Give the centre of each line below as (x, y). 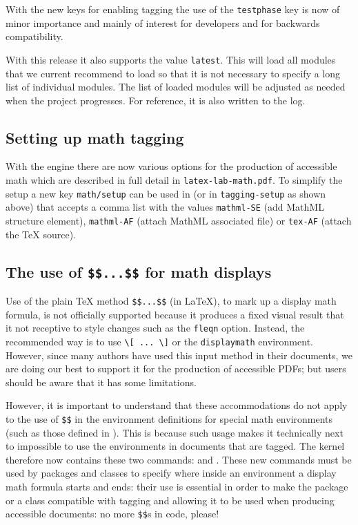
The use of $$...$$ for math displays (139, 271)
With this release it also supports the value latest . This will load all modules (171, 59)
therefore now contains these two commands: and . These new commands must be (179, 459)
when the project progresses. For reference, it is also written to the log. (156, 100)
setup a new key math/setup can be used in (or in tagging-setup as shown (166, 193)
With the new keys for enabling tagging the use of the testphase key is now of (173, 9)
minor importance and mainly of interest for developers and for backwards (163, 22)
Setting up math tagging (95, 137)
